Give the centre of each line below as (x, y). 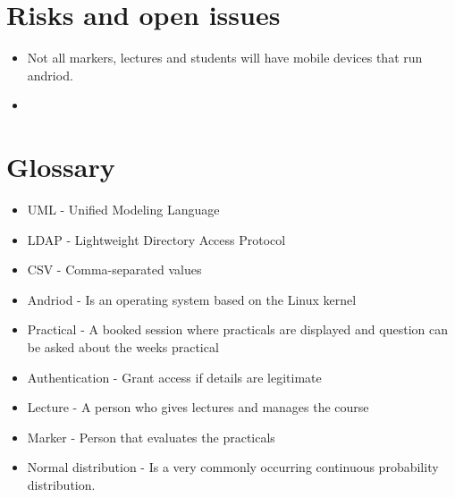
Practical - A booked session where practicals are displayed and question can (237, 329)
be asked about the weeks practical (123, 347)
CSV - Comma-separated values (114, 270)
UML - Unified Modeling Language (123, 210)
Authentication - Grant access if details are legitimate (174, 377)
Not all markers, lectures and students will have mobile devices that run (225, 58)
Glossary (61, 167)
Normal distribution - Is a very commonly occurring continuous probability (233, 467)
